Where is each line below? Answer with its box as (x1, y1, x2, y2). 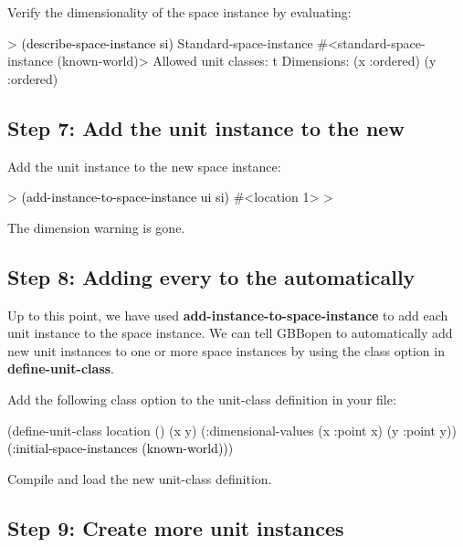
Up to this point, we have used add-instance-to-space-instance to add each (7, 305, 448, 324)
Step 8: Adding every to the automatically (7, 262, 416, 290)
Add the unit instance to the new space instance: (7, 156, 281, 175)
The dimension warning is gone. (7, 217, 185, 237)
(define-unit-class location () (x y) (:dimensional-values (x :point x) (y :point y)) (7, 420, 457, 439)
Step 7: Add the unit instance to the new (7, 113, 405, 142)
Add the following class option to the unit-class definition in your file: (7, 389, 396, 408)
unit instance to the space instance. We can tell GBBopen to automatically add (7, 323, 453, 342)
